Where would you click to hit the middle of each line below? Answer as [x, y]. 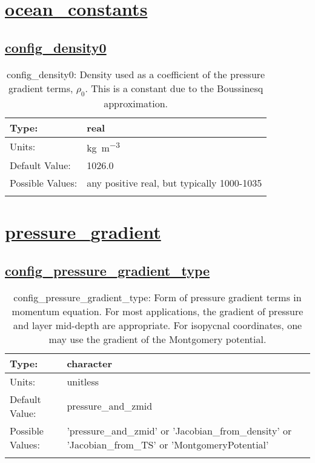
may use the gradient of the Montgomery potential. [157, 339]
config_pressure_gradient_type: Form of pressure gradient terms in [157, 297]
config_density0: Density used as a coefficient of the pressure [136, 74]
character [90, 363]
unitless [83, 381]
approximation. [136, 103]
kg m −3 [103, 147]
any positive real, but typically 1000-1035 [174, 183]
